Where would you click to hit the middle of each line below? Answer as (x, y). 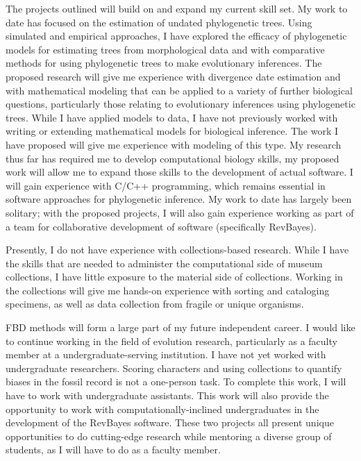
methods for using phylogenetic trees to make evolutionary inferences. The (164, 63)
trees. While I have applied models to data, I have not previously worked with (172, 117)
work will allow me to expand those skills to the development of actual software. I (179, 172)
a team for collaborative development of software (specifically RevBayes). (161, 226)
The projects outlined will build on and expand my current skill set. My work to (177, 8)
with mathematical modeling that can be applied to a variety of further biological (179, 90)
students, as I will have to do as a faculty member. (113, 450)
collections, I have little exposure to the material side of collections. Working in (174, 277)
